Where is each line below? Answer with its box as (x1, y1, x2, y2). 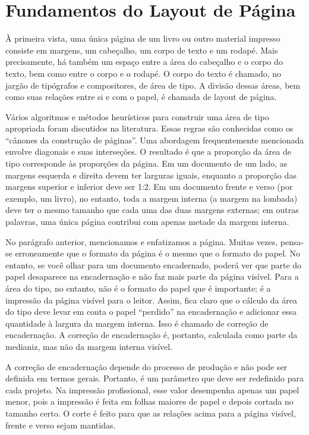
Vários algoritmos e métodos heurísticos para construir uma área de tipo (5, 110, 269, 123)
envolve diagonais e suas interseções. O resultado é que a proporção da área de (5, 145, 291, 158)
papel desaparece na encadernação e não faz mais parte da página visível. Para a (5, 270, 299, 283)
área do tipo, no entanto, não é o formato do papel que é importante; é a (5, 282, 271, 294)
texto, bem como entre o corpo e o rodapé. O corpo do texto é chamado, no (5, 67, 282, 79)
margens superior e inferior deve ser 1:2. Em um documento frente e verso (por (5, 180, 293, 193)
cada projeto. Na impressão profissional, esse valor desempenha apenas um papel (5, 383, 299, 396)
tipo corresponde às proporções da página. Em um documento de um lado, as (5, 157, 288, 170)
